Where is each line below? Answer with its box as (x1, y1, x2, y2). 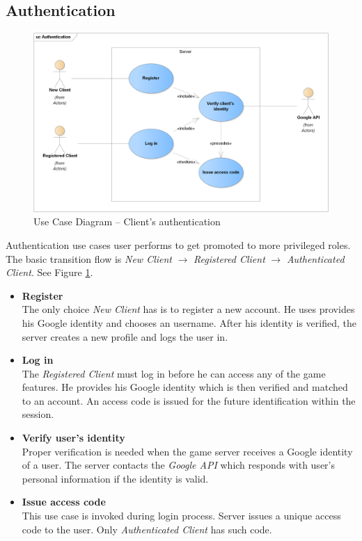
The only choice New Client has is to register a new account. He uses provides (22, 302, 355, 316)
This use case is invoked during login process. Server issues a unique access (22, 508, 341, 523)
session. (22, 407, 54, 421)
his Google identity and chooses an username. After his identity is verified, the (22, 315, 356, 330)
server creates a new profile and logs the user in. (22, 329, 228, 344)
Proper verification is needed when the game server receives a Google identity (22, 444, 353, 458)
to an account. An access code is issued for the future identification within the (22, 393, 356, 407)
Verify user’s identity (22, 430, 125, 445)
